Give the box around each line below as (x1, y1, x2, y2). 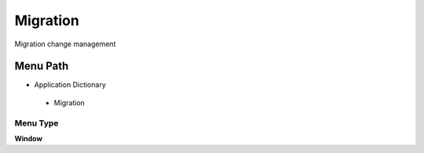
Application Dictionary (34, 80, 106, 89)
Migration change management (14, 39, 116, 49)
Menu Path (14, 60, 69, 73)
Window (14, 133, 43, 143)
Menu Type (14, 118, 59, 129)
